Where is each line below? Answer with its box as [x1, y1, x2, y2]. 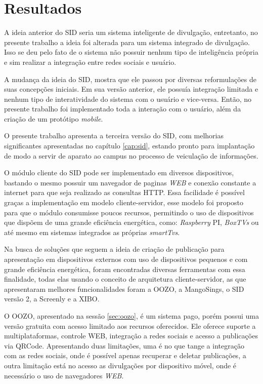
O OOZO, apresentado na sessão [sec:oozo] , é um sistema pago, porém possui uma [4, 310, 259, 321]
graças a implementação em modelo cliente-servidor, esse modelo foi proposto [4, 197, 243, 208]
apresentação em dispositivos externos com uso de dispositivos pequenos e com [4, 254, 248, 264]
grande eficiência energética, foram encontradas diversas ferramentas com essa [4, 263, 245, 274]
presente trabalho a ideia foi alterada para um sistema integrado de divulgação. [4, 36, 250, 47]
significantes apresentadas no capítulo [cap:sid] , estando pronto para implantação [4, 140, 255, 151]
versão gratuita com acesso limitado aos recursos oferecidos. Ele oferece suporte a [4, 320, 256, 331]
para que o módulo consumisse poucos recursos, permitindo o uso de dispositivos [4, 207, 254, 217]
